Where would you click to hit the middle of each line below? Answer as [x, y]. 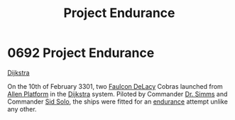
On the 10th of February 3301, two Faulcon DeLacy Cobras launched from [115, 86]
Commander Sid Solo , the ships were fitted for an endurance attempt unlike [118, 102]
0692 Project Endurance [81, 53]
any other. [22, 109]
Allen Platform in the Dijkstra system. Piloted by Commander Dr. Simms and [117, 94]
